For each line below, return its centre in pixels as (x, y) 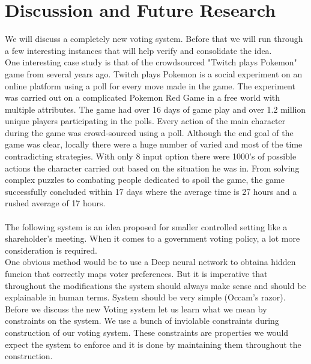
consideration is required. (51, 250)
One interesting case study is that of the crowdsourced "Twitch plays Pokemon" (151, 62)
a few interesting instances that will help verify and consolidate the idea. (138, 50)
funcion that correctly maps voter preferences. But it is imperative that (136, 273)
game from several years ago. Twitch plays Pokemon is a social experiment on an (154, 73)
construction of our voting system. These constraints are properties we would (147, 332)
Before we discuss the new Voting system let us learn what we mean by (136, 309)
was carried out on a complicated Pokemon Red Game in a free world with (143, 97)
